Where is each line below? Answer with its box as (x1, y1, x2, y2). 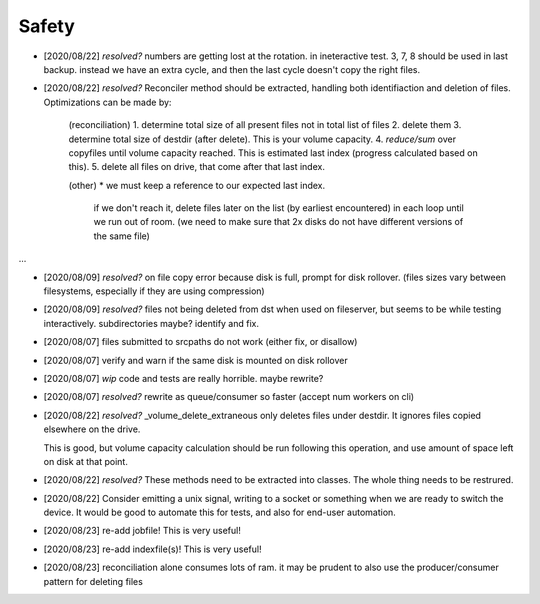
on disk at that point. (43, 455, 129, 467)
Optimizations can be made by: (43, 96, 172, 108)
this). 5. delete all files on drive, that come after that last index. (68, 161, 325, 173)
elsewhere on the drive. (43, 423, 141, 435)
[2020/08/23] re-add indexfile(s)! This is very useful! (43, 543, 262, 555)
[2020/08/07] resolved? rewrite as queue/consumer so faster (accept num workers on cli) (43, 391, 415, 403)
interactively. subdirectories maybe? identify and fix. (43, 317, 260, 329)
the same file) (93, 230, 150, 242)
